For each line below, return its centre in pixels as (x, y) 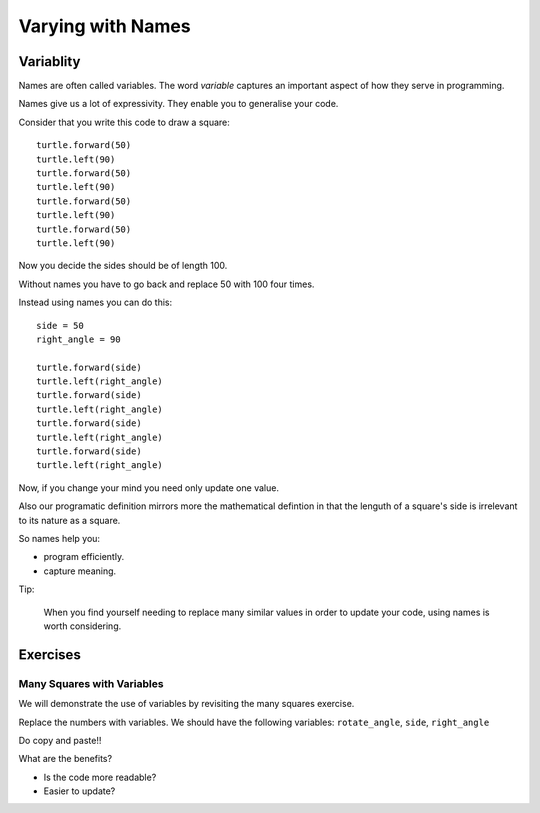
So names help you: (59, 538)
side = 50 (60, 325)
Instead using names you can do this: (95, 302)
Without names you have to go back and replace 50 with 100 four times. (166, 284)
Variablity (49, 61)
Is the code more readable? (100, 777)
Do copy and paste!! (60, 740)
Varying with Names (104, 26)
